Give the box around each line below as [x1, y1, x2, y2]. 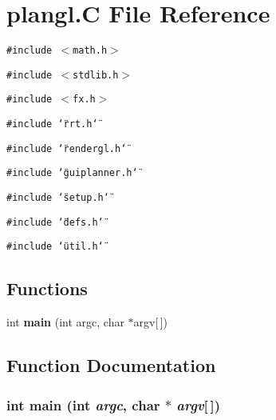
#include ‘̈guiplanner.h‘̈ [6, 167, 138, 179]
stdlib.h [73, 69, 119, 81]
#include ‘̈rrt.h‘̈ [6, 118, 98, 130]
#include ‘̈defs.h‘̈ [6, 216, 104, 228]
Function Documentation [6, 353, 216, 378]
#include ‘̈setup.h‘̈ [6, 192, 109, 204]
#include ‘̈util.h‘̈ [6, 241, 104, 253]
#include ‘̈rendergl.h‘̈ [6, 142, 127, 154]
